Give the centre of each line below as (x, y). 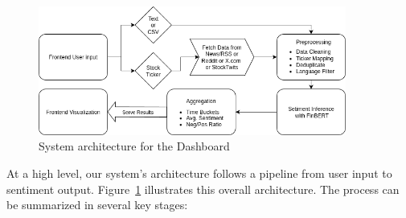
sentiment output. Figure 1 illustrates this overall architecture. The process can (203, 189)
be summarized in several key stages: (97, 205)
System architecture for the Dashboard (134, 146)
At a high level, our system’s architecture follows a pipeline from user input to (199, 173)
